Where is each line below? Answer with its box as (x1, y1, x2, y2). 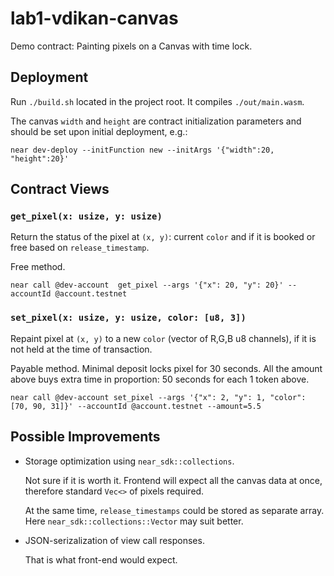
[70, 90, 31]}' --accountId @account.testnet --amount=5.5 (10, 401, 262, 411)
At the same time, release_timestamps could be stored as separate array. (24, 504, 325, 516)
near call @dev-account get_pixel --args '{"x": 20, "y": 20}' (10, 280, 284, 291)
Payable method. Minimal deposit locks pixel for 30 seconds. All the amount (10, 362, 323, 374)
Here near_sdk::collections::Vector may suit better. (24, 515, 244, 527)
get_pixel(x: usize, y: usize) (10, 211, 163, 222)
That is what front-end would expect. (24, 553, 178, 566)
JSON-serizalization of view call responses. (24, 534, 205, 546)
